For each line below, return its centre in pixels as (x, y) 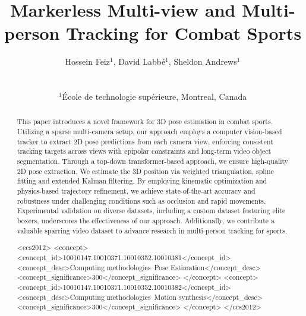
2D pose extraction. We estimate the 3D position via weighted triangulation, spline (145, 171)
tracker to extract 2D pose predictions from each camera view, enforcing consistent (145, 141)
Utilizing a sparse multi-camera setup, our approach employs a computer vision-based (149, 132)
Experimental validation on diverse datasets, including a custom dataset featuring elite (151, 211)
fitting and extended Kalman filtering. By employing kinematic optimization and (142, 181)
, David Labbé (139, 61)
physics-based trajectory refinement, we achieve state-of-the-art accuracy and (136, 191)
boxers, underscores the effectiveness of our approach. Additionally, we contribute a (146, 221)
